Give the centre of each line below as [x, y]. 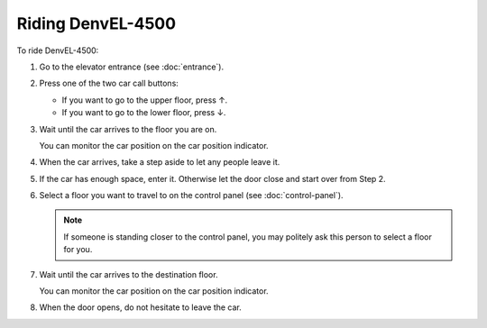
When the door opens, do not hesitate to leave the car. [141, 307]
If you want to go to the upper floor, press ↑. [145, 100]
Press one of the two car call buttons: [109, 83]
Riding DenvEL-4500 [96, 23]
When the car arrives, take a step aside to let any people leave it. [160, 162]
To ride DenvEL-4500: [58, 50]
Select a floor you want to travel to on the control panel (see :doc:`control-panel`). [191, 196]
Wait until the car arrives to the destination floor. [129, 274]
